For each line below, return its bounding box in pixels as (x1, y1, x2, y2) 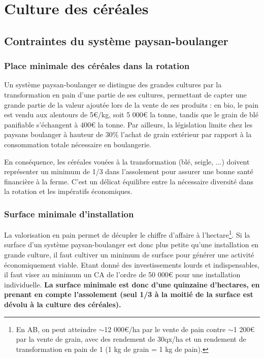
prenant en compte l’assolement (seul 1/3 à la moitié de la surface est (4, 289, 253, 300)
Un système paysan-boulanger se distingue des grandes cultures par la (4, 79, 222, 90)
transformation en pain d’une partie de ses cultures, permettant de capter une (4, 89, 247, 100)
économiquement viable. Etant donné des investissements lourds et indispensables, (4, 259, 259, 270)
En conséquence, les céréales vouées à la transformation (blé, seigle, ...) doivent (4, 156, 250, 167)
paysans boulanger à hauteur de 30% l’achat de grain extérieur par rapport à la (4, 129, 252, 140)
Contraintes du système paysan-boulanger (4, 32, 228, 48)
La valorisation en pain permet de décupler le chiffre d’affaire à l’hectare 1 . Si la (4, 228, 250, 240)
